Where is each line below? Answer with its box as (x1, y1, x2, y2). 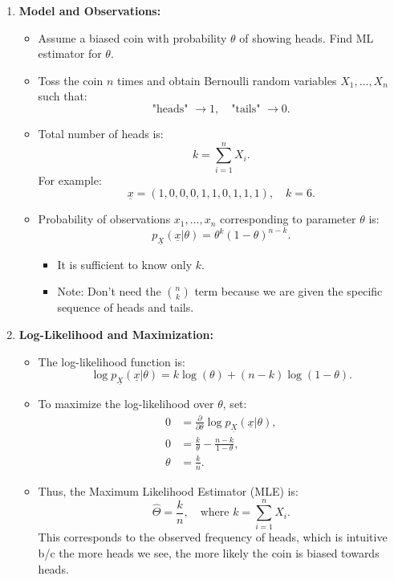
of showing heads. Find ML (239, 29, 374, 46)
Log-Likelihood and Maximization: (18, 325, 213, 342)
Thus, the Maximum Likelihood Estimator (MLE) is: (38, 482, 299, 499)
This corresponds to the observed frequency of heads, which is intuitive (38, 529, 388, 545)
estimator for (38, 45, 102, 62)
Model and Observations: (18, 2, 161, 18)
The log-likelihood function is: (38, 353, 185, 370)
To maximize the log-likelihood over (38, 395, 214, 412)
